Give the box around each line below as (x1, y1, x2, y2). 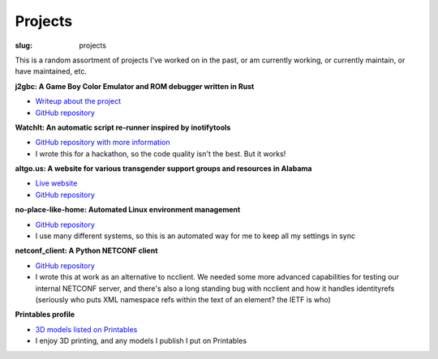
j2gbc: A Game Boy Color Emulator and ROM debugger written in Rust (15, 81, 255, 91)
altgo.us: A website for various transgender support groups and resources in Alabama (15, 164, 312, 173)
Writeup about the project (35, 96, 122, 106)
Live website (35, 178, 78, 188)
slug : (15, 41, 32, 50)
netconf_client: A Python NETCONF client (15, 246, 158, 255)
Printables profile (15, 310, 75, 319)
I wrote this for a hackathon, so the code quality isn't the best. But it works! (35, 148, 286, 158)
